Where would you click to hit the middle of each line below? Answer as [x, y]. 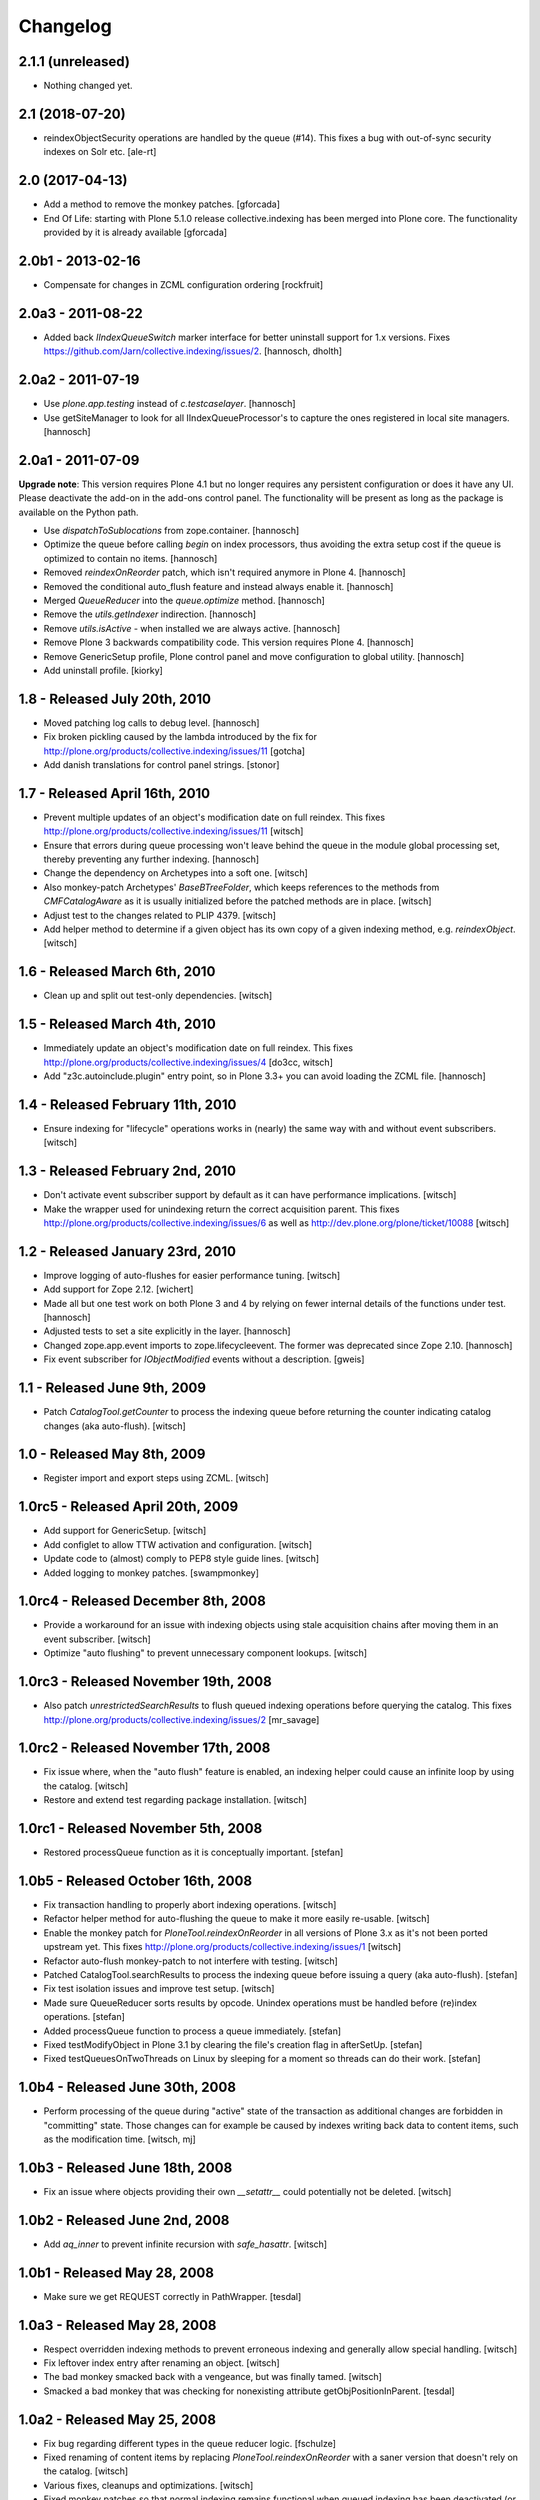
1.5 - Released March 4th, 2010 [117, 1024]
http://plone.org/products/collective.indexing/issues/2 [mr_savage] [181, 1719]
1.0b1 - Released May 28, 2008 [116, 2272]
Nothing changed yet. [88, 86]
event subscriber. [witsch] [97, 1639]
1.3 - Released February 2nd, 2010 [127, 1171]
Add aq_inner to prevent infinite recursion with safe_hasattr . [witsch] [185, 2244]
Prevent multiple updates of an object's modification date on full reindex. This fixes [214, 817]
